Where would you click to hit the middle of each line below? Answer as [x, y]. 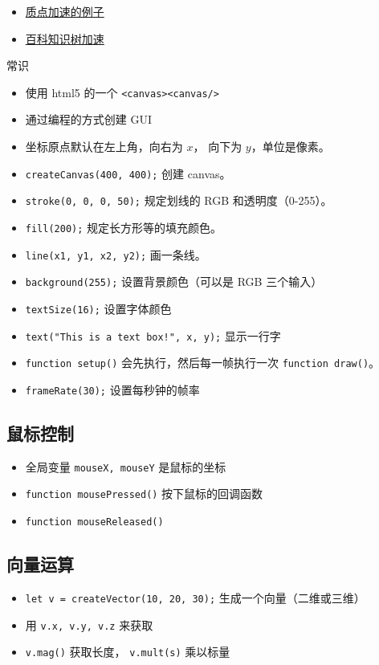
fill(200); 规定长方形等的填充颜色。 [124, 227]
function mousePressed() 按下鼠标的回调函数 [144, 494]
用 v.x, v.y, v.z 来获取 [89, 624]
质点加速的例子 [65, 11]
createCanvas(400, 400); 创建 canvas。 [128, 173]
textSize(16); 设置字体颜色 [98, 308]
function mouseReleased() [94, 522]
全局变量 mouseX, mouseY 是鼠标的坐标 [126, 466]
